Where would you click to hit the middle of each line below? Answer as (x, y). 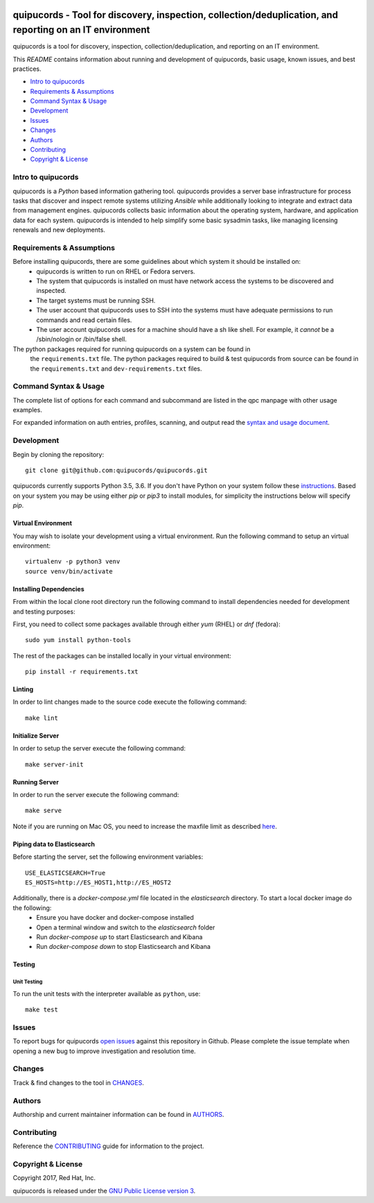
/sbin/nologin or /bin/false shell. (82, 339)
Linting (23, 689)
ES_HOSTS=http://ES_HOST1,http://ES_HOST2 (98, 882)
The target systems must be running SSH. (96, 300)
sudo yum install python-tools (78, 640)
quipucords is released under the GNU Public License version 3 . (104, 1191)
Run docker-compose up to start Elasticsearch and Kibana (119, 936)
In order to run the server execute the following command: (96, 795)
